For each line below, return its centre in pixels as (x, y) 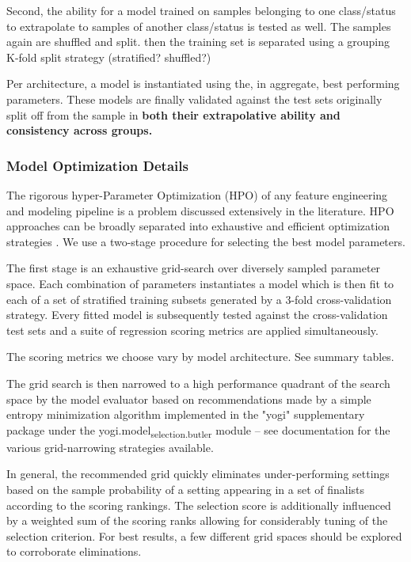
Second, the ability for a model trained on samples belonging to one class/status (201, 10)
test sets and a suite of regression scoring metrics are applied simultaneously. (192, 330)
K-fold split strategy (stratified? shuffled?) (109, 57)
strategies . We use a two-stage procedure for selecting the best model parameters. (206, 241)
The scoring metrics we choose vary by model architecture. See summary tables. (200, 357)
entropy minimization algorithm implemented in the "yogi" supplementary (186, 414)
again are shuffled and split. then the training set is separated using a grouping (198, 42)
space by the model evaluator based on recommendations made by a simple (189, 399)
